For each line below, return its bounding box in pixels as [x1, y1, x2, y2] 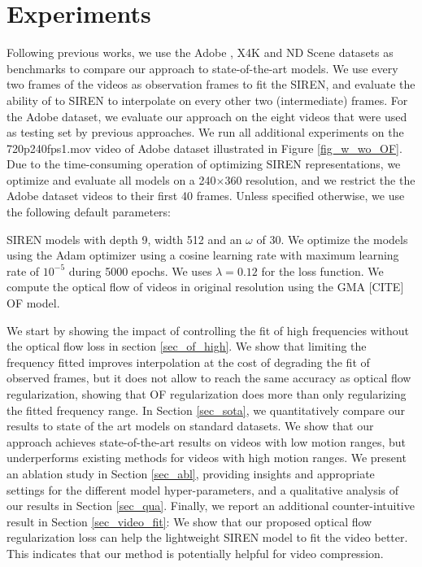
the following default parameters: [7, 203, 172, 220]
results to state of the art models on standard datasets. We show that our [7, 417, 374, 434]
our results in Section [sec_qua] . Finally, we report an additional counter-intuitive [7, 497, 415, 514]
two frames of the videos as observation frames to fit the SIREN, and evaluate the [7, 76, 415, 93]
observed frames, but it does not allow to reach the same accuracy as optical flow [7, 369, 411, 386]
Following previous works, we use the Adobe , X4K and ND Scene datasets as [7, 44, 394, 61]
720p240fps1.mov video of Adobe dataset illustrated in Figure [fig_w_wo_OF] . [7, 139, 402, 156]
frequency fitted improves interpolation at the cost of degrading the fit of [7, 353, 370, 370]
